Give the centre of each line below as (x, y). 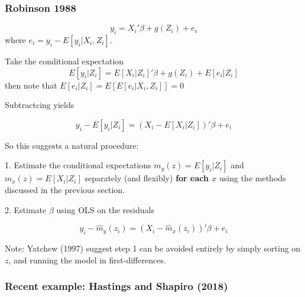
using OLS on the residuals (105, 209)
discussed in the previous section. (65, 189)
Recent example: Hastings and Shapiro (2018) (116, 286)
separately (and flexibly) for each (147, 178)
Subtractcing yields (40, 105)
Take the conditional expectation (64, 61)
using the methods (253, 178)
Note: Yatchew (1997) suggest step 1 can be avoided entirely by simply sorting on (153, 248)
